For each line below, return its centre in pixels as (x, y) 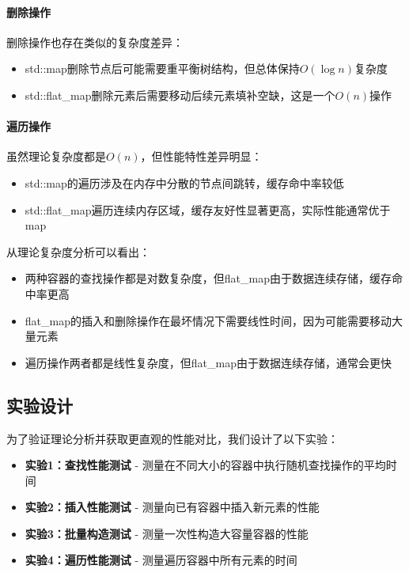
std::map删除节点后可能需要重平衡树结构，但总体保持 (162, 68)
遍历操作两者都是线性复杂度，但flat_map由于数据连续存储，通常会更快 (208, 362)
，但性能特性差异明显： (201, 156)
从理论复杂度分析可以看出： (78, 251)
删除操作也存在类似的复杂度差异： (95, 42)
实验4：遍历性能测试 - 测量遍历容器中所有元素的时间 (161, 560)
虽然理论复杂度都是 (56, 156)
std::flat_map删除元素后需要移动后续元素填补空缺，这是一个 (180, 95)
